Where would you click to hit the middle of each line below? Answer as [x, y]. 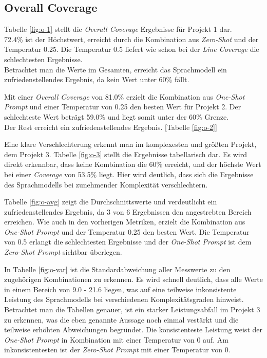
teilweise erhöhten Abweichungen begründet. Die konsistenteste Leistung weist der [133, 329]
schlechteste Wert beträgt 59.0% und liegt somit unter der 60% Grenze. [117, 116]
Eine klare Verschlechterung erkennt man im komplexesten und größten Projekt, [130, 144]
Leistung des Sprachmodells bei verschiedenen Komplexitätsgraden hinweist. [124, 299]
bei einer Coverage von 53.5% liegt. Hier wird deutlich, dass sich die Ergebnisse [129, 174]
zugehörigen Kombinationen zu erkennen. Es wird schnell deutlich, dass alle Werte [133, 279]
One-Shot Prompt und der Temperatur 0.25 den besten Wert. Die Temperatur [127, 231]
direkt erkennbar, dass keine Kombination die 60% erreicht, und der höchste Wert [133, 164]
